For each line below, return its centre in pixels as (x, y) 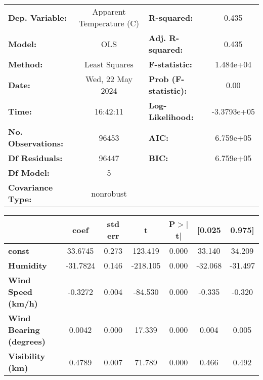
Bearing (24, 330)
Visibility (27, 356)
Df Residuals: (35, 158)
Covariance (31, 187)
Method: (26, 64)
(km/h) (23, 303)
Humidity (28, 265)
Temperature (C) (109, 23)
